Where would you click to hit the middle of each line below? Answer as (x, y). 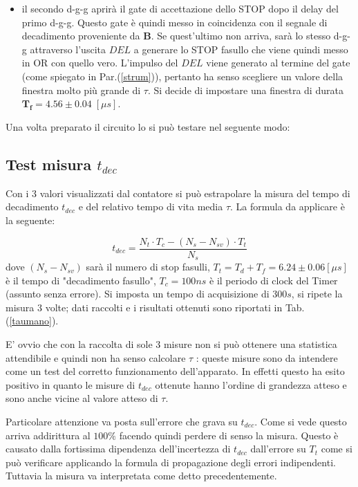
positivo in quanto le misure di (70, 384)
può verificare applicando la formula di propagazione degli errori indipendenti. (171, 462)
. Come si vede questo (301, 421)
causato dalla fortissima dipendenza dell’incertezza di (118, 449)
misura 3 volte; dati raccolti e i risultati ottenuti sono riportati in (144, 307)
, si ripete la (317, 294)
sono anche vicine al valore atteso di (82, 398)
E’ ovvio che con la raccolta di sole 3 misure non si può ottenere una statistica (171, 344)
